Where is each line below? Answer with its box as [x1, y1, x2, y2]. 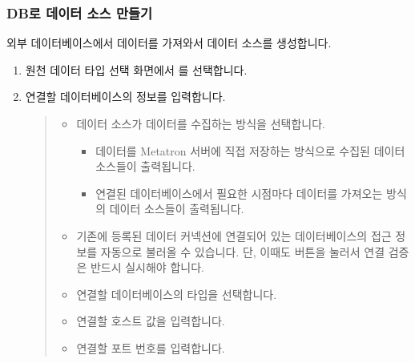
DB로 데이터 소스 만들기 [6, 2, 153, 22]
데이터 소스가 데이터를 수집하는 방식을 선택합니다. [76, 115, 325, 131]
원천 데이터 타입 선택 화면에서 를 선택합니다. [25, 61, 248, 78]
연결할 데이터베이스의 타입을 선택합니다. [76, 285, 277, 302]
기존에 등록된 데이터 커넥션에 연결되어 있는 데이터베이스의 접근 [76, 227, 392, 244]
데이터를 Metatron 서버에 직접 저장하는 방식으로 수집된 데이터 [95, 142, 405, 159]
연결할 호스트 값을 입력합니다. [76, 313, 225, 329]
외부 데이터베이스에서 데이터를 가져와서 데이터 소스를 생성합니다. [6, 34, 332, 51]
